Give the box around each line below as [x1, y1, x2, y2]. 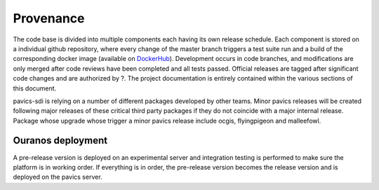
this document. [13, 84, 57, 93]
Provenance [13, 11, 85, 26]
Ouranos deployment [13, 135, 108, 147]
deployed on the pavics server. [13, 172, 102, 182]
